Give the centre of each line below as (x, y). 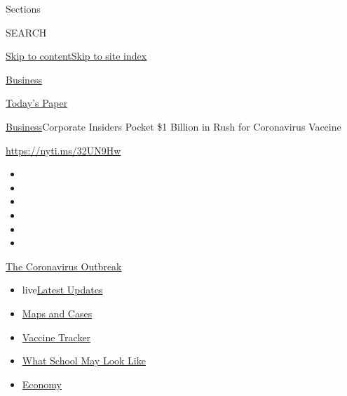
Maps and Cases (57, 313)
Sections (23, 8)
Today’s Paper (37, 103)
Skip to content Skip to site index (76, 56)
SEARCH (26, 32)
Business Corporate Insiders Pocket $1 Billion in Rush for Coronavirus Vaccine (173, 126)
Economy (42, 384)
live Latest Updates (62, 290)
